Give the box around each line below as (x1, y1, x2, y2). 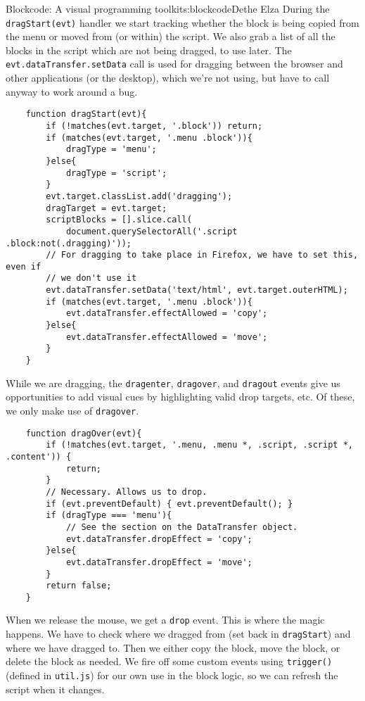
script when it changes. (6, 681, 105, 696)
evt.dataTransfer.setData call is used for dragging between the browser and (6, 56, 343, 71)
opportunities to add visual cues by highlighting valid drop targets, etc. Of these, (6, 389, 355, 404)
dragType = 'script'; (65, 168, 167, 178)
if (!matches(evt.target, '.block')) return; (46, 120, 263, 131)
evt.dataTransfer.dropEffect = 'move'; (65, 557, 252, 567)
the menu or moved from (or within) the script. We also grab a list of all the (6, 29, 335, 44)
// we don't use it (46, 273, 137, 284)
